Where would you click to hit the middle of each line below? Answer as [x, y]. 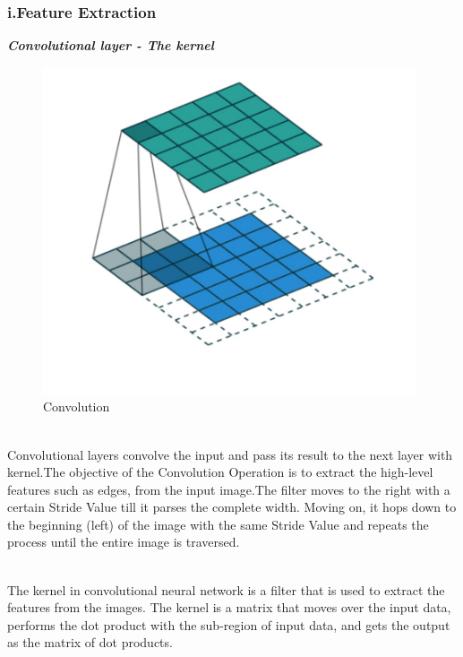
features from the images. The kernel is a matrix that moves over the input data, [229, 607]
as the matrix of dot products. [90, 642]
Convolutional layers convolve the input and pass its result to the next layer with [230, 454]
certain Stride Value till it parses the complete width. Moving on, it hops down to [232, 507]
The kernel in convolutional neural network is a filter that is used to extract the [226, 589]
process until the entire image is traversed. [124, 542]
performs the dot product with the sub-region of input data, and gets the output [229, 624]
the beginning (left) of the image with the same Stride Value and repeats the [218, 524]
